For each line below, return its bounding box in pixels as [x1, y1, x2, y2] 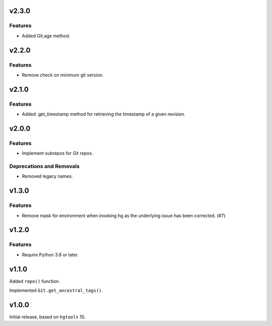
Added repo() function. [9, 278, 60, 284]
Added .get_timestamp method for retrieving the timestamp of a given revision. [22, 111, 186, 117]
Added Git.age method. [22, 33, 71, 39]
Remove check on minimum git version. [22, 72, 104, 78]
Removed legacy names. [22, 173, 73, 179]
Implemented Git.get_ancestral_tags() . [9, 287, 103, 293]
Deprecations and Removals [9, 163, 80, 170]
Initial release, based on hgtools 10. [9, 313, 86, 320]
